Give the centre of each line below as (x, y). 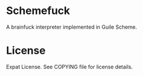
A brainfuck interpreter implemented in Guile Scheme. (72, 27)
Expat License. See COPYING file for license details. (69, 67)
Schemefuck (38, 11)
